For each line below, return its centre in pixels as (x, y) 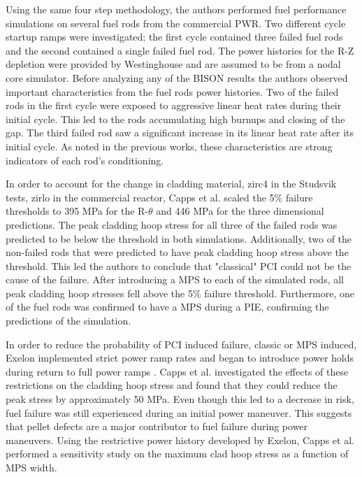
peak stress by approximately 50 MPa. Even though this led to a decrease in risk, (180, 399)
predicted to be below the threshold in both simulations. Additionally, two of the (179, 238)
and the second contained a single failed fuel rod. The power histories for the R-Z (180, 50)
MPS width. (31, 467)
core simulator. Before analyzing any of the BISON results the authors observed (177, 77)
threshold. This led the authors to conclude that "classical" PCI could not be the (179, 265)
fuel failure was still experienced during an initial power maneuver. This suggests (179, 412)
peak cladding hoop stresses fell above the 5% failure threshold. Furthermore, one (180, 293)
